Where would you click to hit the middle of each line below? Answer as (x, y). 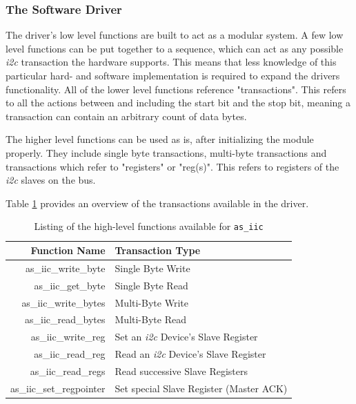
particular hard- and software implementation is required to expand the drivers (173, 75)
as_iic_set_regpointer (58, 388)
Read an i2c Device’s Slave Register (190, 354)
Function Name (68, 250)
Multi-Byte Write (151, 302)
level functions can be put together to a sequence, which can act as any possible (175, 48)
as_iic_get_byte (70, 285)
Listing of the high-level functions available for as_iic (149, 226)
